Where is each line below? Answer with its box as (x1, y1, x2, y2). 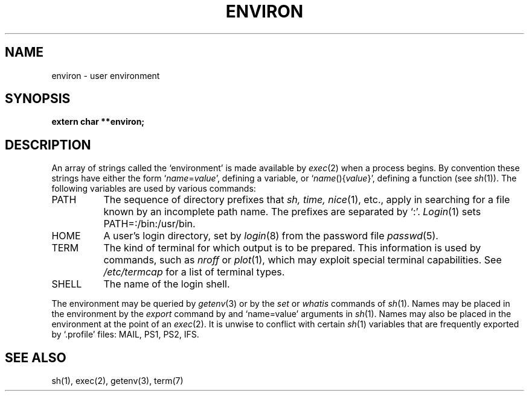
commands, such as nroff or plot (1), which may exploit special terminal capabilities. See (103, 254, 502, 266)
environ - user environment (51, 70, 160, 81)
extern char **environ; (51, 116, 145, 127)
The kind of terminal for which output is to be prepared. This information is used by (103, 242, 481, 254)
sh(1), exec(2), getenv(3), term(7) (51, 376, 184, 386)
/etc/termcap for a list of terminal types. (103, 266, 285, 278)
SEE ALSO (5, 350, 66, 365)
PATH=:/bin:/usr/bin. (103, 218, 196, 230)
